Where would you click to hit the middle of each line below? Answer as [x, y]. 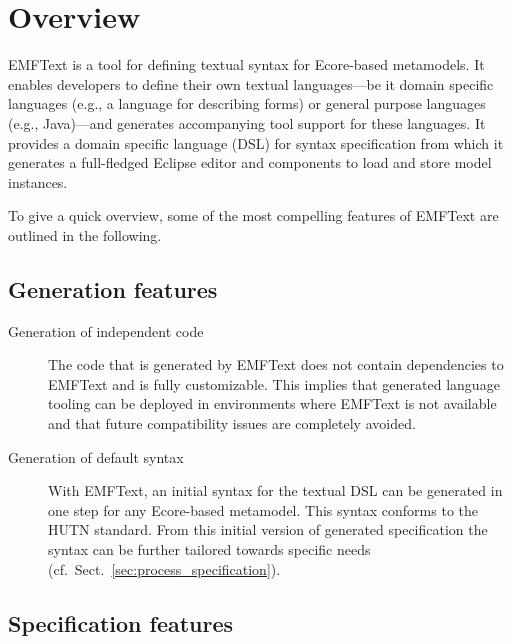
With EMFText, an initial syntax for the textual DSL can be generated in [275, 490]
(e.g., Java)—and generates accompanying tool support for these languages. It [247, 122]
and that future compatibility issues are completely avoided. [232, 423]
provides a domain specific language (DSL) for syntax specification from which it [256, 142]
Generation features [113, 288]
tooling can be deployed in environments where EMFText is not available [272, 403]
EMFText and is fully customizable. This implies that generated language [274, 383]
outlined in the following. [85, 234]
